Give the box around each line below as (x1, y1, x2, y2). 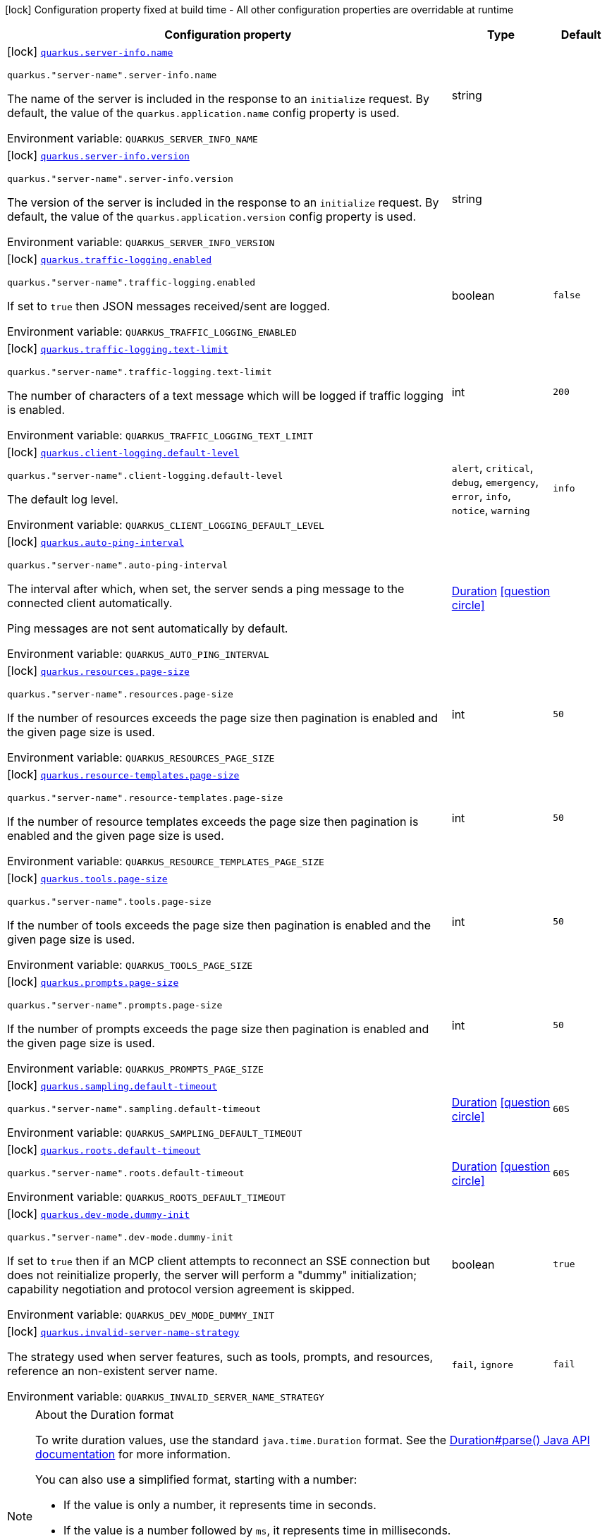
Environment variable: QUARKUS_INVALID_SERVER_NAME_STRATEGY (7, 1389, 324, 1403)
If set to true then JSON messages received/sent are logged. (7, 299, 331, 313)
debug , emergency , (451, 474, 539, 489)
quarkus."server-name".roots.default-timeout (7, 1168, 245, 1178)
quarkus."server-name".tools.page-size (7, 896, 211, 907)
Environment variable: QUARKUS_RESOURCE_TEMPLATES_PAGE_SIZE (7, 854, 324, 868)
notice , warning (451, 502, 530, 517)
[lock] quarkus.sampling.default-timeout (7, 1078, 218, 1092)
